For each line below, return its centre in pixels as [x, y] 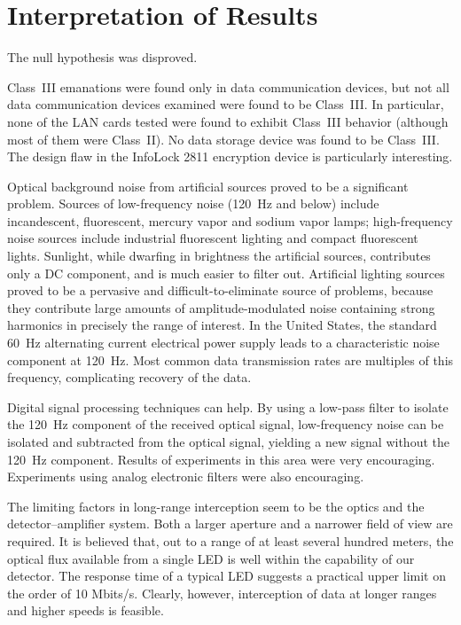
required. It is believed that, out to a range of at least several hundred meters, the [230, 540]
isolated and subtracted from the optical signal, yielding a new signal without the [228, 441]
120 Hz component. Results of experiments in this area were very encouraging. [221, 459]
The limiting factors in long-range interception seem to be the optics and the [216, 506]
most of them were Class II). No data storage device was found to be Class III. [223, 139]
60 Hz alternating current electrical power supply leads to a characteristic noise [223, 343]
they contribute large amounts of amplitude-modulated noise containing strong [221, 307]
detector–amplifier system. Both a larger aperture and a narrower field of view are [230, 523]
